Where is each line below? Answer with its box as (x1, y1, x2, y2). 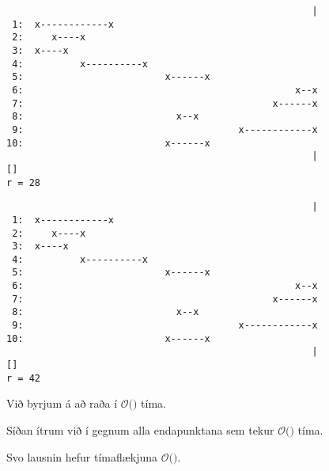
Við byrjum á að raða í (6, 395, 118, 412)
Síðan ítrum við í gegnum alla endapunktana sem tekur (6, 421, 274, 438)
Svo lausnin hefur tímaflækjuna (6, 448, 158, 465)
